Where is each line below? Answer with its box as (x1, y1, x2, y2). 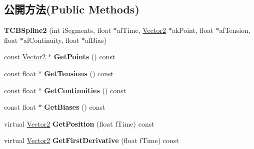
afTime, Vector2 (116, 25, 166, 35)
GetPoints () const (53, 51, 115, 62)
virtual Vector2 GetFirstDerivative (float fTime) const (4, 135, 179, 146)
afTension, (219, 25, 250, 35)
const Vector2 (4, 51, 46, 62)
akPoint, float (171, 25, 213, 35)
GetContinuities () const (44, 85, 126, 95)
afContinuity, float (23, 34, 79, 45)
